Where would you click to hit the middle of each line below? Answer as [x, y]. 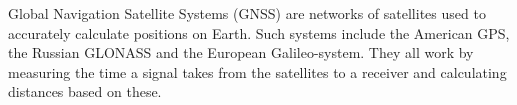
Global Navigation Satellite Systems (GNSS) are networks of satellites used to [247, 13]
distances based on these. [85, 91]
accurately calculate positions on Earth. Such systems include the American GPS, [259, 32]
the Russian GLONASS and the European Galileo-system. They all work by [241, 52]
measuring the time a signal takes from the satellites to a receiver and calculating [257, 71]
